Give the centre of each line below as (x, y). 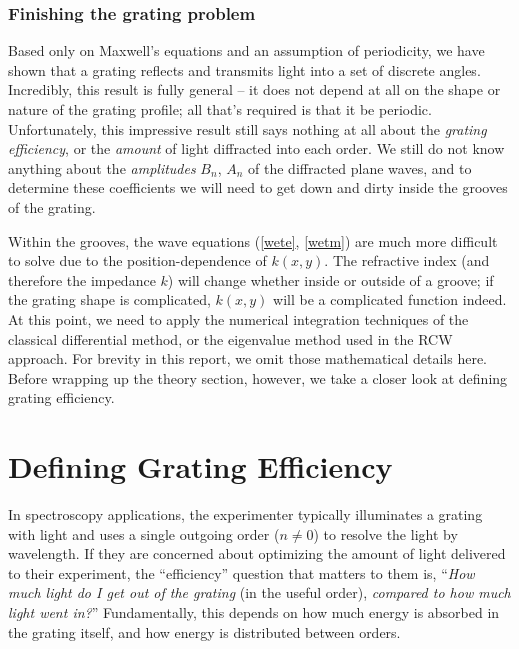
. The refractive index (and (407, 260)
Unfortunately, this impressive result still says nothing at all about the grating (247, 128)
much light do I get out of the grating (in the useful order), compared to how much (259, 592)
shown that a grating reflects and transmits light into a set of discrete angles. (244, 69)
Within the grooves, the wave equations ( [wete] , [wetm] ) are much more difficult (253, 240)
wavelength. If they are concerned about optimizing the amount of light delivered (257, 553)
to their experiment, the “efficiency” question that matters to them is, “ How (241, 572)
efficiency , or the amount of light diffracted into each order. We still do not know (256, 148)
